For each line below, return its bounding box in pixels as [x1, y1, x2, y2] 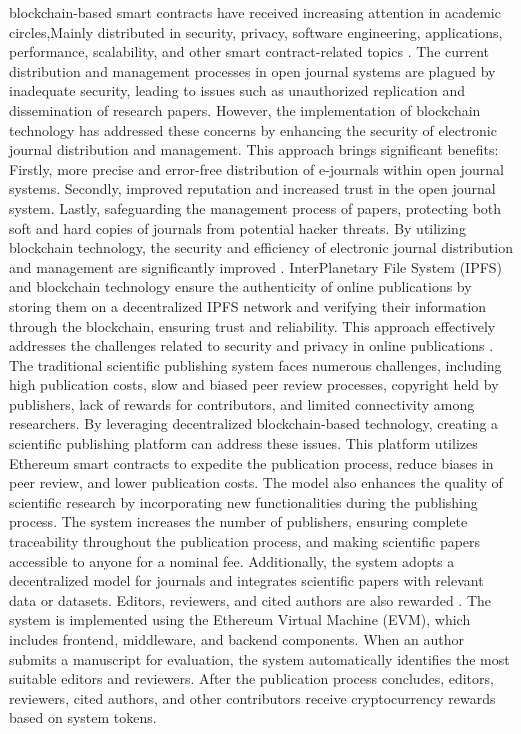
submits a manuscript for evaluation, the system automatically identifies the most [9, 648, 510, 669]
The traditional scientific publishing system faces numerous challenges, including [9, 354, 502, 375]
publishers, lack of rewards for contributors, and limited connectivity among [9, 393, 475, 414]
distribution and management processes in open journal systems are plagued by [9, 60, 496, 81]
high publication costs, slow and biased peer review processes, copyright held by [9, 374, 499, 395]
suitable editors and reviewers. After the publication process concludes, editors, [9, 668, 494, 689]
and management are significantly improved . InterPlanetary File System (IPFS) [9, 256, 503, 277]
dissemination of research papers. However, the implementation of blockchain [9, 99, 481, 120]
